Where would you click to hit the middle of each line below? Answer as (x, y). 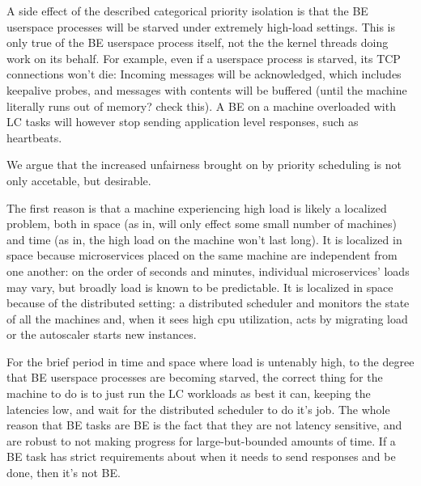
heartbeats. (34, 137)
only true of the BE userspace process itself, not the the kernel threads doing (198, 42)
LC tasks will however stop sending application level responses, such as (183, 122)
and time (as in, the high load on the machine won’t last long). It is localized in (204, 239)
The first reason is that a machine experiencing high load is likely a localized (197, 207)
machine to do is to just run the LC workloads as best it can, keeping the (189, 393)
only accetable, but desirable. (79, 180)
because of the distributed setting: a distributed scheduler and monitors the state (208, 303)
